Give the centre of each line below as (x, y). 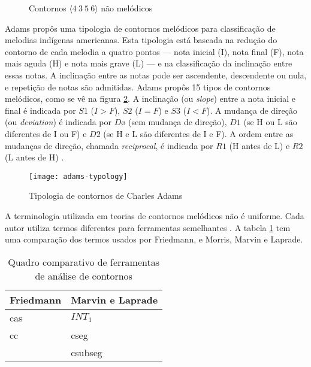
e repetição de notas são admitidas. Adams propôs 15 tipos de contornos (138, 87)
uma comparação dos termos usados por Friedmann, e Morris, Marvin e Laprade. (154, 239)
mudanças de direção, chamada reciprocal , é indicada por (109, 145)
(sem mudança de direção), (177, 122)
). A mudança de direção (252, 110)
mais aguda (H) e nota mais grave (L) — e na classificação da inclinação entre (149, 63)
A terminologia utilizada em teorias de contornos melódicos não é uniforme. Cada (155, 215)
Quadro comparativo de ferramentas (84, 262)
